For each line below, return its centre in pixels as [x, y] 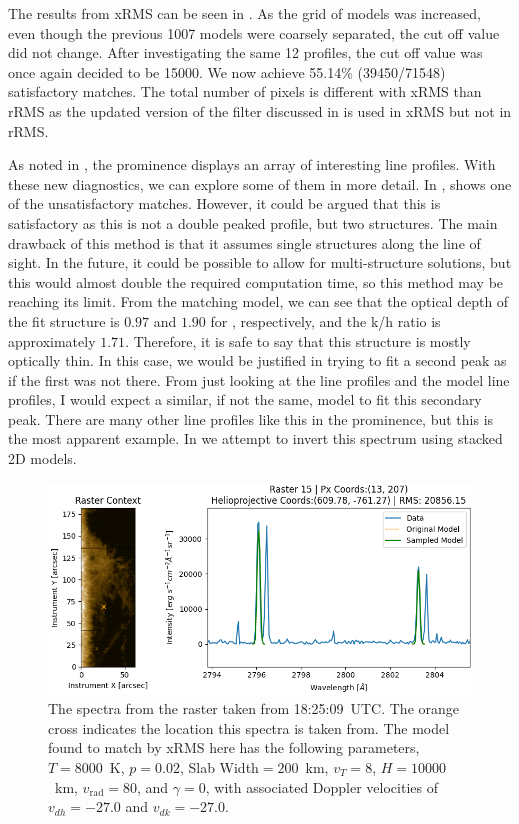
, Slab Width [219, 767]
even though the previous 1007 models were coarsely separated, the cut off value [254, 32]
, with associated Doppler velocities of [321, 786]
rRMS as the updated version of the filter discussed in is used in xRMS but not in [260, 110]
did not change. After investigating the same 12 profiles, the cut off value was [245, 52]
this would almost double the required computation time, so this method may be [256, 281]
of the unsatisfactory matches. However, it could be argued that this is [224, 203]
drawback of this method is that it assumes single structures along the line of [244, 242]
